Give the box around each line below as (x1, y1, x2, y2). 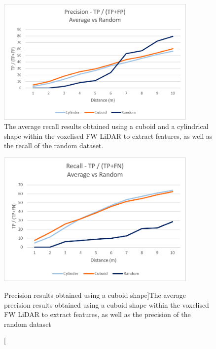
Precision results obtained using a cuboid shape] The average (4, 289, 186, 300)
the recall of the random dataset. (4, 140, 104, 151)
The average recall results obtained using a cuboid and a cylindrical (4, 121, 209, 131)
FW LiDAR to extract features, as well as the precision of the (4, 309, 191, 319)
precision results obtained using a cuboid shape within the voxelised (4, 299, 209, 310)
